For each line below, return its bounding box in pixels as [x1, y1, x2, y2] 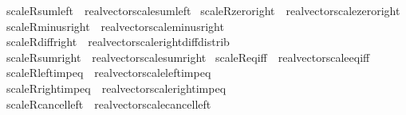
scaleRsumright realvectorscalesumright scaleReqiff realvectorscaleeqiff [6, 48, 370, 65]
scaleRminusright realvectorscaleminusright [6, 17, 224, 34]
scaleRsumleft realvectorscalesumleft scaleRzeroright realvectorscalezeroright [6, 2, 400, 18]
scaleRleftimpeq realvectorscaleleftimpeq [6, 64, 211, 81]
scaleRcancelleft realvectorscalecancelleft [6, 95, 211, 112]
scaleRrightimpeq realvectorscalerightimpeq [6, 79, 227, 96]
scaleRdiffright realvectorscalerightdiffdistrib [6, 33, 230, 50]
